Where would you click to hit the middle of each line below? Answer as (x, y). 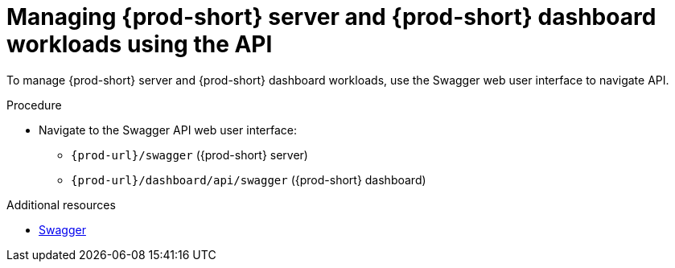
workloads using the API (140, 44)
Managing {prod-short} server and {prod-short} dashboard (331, 17)
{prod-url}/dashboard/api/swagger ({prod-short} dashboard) (249, 179)
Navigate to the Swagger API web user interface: (168, 130)
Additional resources (61, 204)
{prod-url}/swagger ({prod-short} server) (189, 155)
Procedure (34, 105)
